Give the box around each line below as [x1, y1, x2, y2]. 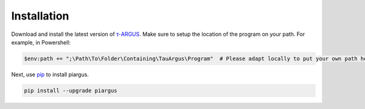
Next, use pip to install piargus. [11, 71, 89, 78]
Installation [11, 9, 69, 23]
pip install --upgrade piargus [24, 87, 118, 94]
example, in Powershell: [11, 38, 71, 46]
